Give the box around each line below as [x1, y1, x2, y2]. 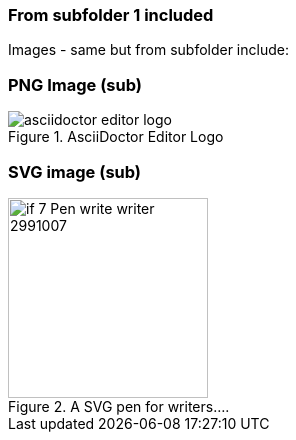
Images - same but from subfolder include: [8, 41, 289, 59]
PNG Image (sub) [8, 74, 142, 95]
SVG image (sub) [8, 161, 142, 182]
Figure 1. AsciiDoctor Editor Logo [8, 128, 224, 146]
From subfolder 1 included [8, 5, 214, 25]
